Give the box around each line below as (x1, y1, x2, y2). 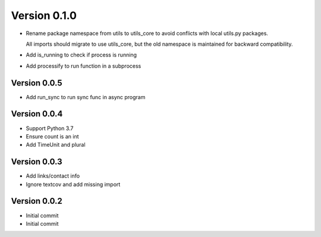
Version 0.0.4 (11, 109, 63, 119)
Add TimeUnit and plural (26, 141, 86, 148)
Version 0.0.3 (11, 157, 62, 167)
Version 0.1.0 (11, 9, 77, 22)
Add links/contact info (26, 172, 80, 179)
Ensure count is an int (26, 132, 79, 140)
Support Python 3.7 (26, 125, 74, 132)
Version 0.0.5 (11, 78, 62, 88)
